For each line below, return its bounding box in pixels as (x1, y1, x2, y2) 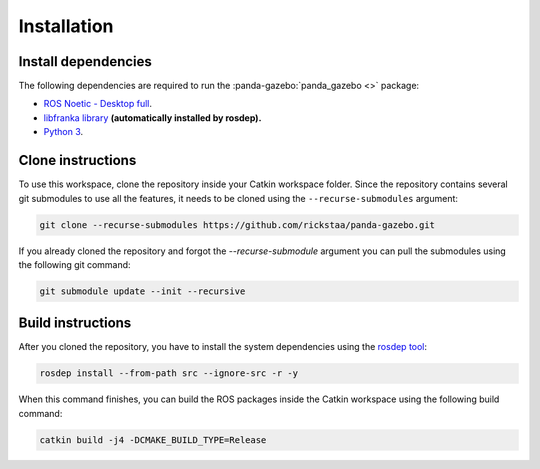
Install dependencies (18, 53, 152, 70)
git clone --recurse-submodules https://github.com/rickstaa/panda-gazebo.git (39, 219, 435, 230)
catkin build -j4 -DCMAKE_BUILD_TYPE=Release (39, 434, 267, 445)
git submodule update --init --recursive (39, 285, 246, 297)
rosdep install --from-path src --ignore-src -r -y (39, 368, 299, 379)
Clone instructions (18, 152, 137, 169)
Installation (18, 15, 114, 37)
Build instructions (18, 315, 132, 332)
